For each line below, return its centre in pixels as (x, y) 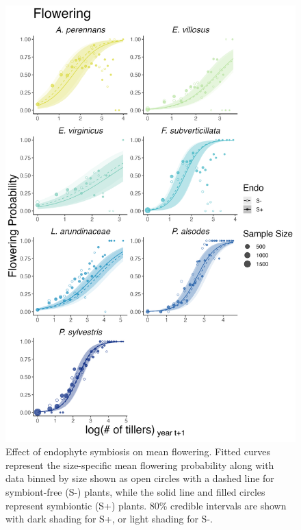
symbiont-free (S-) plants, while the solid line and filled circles (135, 491)
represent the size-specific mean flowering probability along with (140, 465)
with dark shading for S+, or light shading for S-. (109, 519)
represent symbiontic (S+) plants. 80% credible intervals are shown (146, 505)
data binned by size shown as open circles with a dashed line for (140, 478)
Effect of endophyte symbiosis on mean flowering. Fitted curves (138, 451)
